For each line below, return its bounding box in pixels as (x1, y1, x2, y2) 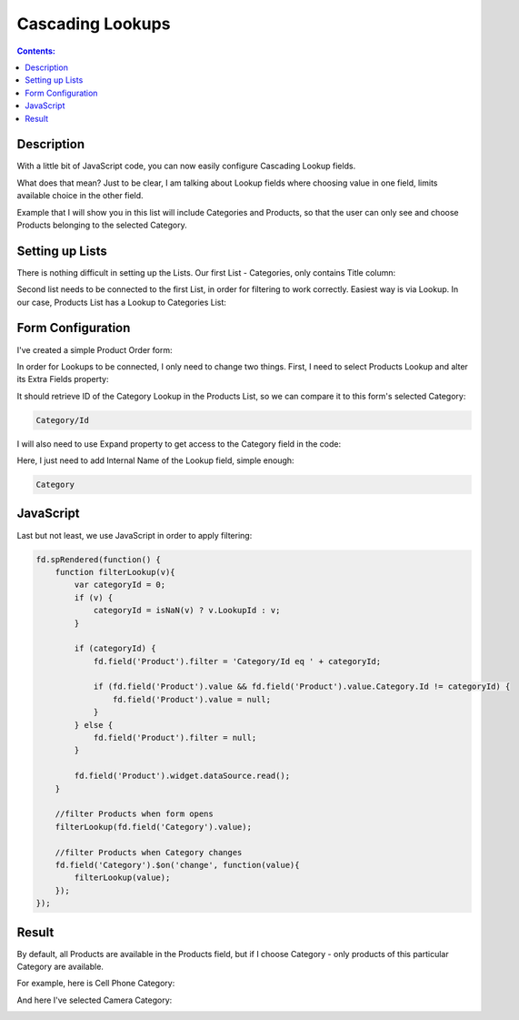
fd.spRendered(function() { (35, 554, 161, 564)
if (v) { (74, 592, 114, 602)
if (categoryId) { (74, 643, 156, 654)
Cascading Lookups (16, 14, 171, 34)
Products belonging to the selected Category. (16, 219, 187, 230)
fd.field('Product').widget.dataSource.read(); (74, 771, 291, 782)
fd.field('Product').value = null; (112, 694, 272, 704)
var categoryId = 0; (74, 580, 166, 591)
